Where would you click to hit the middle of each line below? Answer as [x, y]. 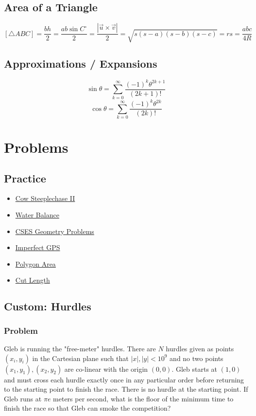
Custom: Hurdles [48, 306]
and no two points [196, 358]
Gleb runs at [23, 398]
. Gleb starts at [195, 369]
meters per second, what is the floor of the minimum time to [143, 398]
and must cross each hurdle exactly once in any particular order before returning [124, 379]
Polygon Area [35, 263]
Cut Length [33, 280]
